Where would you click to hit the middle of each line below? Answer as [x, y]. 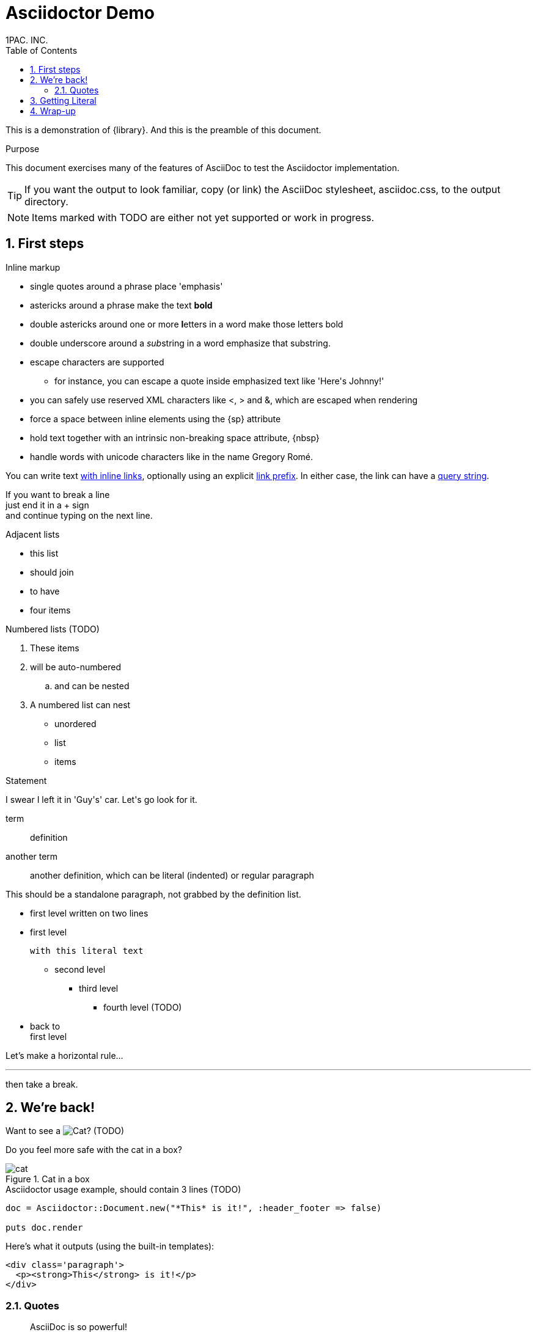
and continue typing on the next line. [79, 515]
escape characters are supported [97, 362]
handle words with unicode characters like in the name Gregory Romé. [172, 456]
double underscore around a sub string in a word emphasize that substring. [180, 343]
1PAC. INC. [27, 40]
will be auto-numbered [75, 667]
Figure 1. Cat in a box [48, 1179]
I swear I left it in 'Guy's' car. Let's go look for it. [101, 799]
